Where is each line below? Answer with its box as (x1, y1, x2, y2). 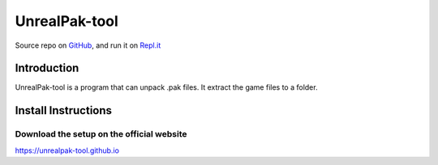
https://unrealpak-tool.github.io (15, 146, 119, 155)
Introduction (15, 61, 79, 75)
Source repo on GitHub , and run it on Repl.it (15, 40, 161, 50)
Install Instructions (15, 104, 113, 117)
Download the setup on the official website (15, 129, 187, 140)
